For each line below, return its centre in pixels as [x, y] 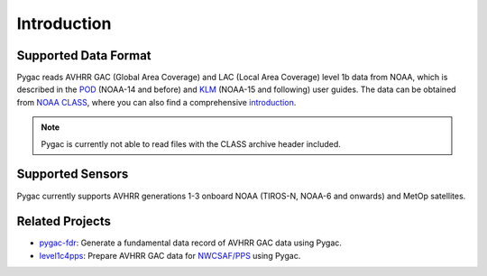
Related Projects [64, 221]
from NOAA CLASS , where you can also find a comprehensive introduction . [156, 102]
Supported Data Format [84, 55]
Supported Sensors [73, 175]
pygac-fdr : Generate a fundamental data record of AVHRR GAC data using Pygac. [191, 243]
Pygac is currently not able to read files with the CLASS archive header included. [191, 143]
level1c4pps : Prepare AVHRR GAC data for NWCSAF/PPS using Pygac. [170, 255]
